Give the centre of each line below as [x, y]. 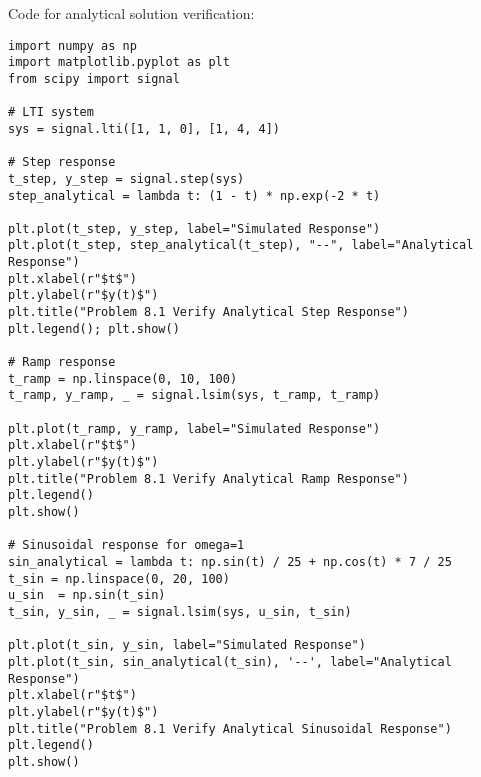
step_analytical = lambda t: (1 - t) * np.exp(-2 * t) [194, 195]
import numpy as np [72, 45]
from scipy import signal [94, 78]
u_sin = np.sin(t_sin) [87, 595]
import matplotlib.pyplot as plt [119, 62]
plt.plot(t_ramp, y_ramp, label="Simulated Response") [194, 428]
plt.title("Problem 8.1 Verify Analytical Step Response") [208, 312]
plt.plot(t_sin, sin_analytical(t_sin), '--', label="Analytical [230, 661]
